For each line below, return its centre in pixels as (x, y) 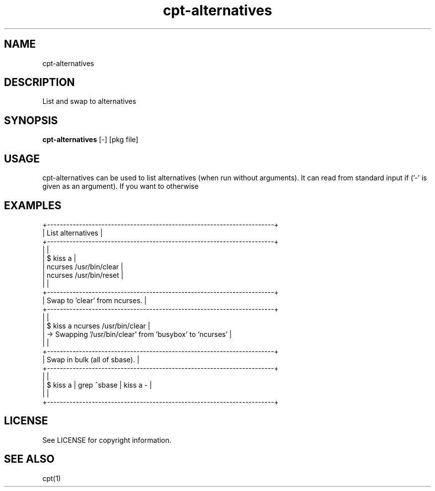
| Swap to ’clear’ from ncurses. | (95, 300)
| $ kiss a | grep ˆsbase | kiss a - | (97, 385)
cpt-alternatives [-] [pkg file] (90, 140)
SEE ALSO (29, 459)
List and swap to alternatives (89, 101)
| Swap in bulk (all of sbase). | (91, 359)
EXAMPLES (33, 205)
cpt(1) (52, 478)
